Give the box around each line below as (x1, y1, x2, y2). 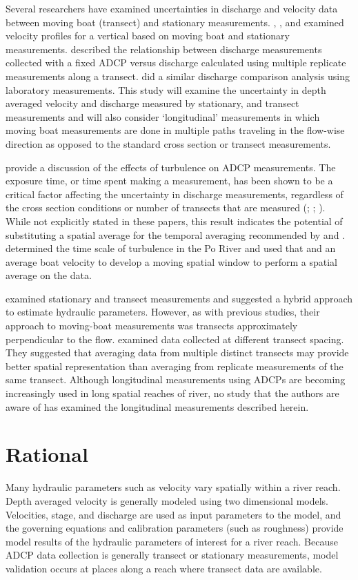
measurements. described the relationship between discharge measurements (6, 41, 322, 56)
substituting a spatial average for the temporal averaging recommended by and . (6, 227, 345, 242)
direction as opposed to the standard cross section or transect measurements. (6, 136, 331, 151)
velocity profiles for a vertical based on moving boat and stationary (6, 28, 290, 43)
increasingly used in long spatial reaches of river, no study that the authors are (6, 386, 339, 400)
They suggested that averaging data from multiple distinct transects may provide (6, 345, 349, 360)
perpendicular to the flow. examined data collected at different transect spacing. (6, 331, 344, 346)
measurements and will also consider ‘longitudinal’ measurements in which (6, 109, 320, 124)
